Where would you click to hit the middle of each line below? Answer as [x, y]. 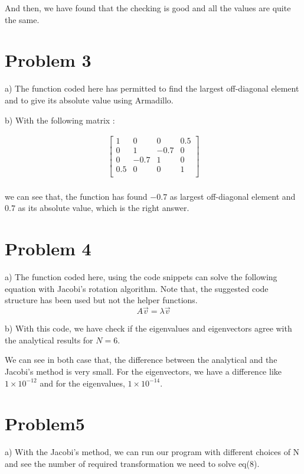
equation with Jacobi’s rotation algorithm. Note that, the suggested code [137, 288]
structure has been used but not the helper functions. [101, 300]
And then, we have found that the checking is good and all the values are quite [148, 8]
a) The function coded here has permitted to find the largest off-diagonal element [152, 88]
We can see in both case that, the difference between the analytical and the [141, 360]
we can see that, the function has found [76, 196]
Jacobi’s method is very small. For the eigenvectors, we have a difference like [143, 371]
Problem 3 [48, 60]
